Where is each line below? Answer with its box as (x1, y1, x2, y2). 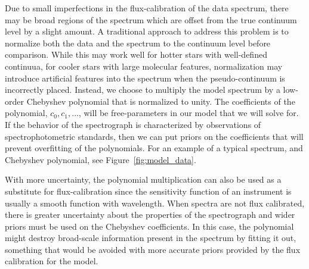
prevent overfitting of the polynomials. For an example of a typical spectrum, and (5, 142, 303, 154)
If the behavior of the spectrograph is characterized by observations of (5, 118, 261, 130)
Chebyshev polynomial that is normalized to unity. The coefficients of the (26, 95, 295, 107)
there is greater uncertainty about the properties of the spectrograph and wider (5, 208, 295, 221)
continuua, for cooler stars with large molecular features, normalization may (5, 60, 283, 72)
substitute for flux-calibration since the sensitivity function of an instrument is (5, 184, 292, 197)
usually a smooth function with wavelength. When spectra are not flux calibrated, (5, 196, 305, 209)
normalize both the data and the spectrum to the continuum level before (5, 36, 271, 49)
